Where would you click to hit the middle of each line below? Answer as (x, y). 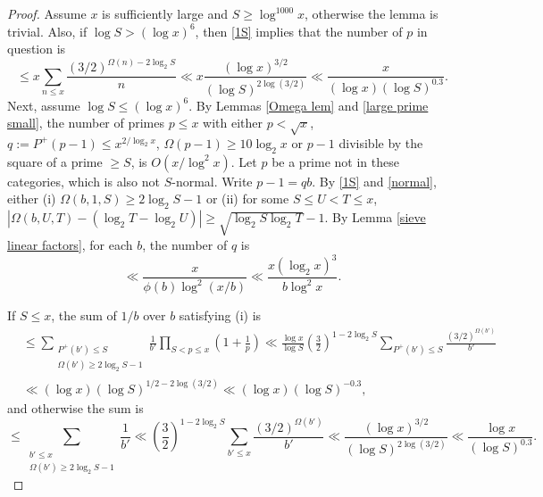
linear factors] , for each (70, 244)
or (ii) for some (247, 199)
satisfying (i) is (220, 315)
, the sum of (84, 315)
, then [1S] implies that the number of (299, 31)
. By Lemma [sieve (375, 217)
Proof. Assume (47, 13)
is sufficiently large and (165, 13)
